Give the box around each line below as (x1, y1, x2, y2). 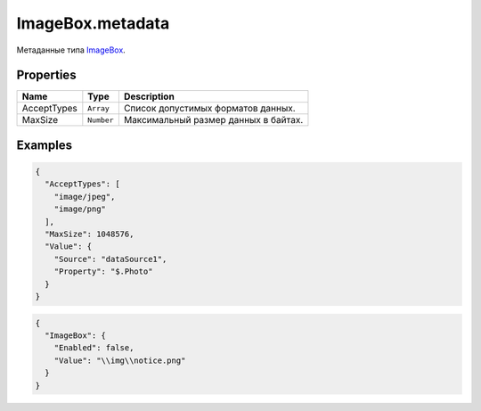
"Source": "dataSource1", (53, 254, 167, 264)
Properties (16, 68, 77, 83)
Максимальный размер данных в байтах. (123, 114, 304, 127)
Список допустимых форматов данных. (123, 103, 296, 115)
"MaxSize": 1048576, (45, 229, 135, 240)
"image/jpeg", (53, 192, 116, 201)
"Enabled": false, (53, 343, 135, 353)
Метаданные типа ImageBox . (16, 45, 126, 55)
